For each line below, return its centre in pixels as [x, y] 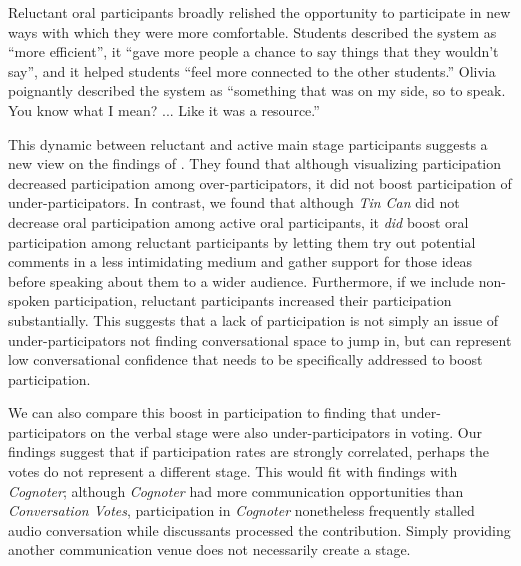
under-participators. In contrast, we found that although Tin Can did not [234, 202]
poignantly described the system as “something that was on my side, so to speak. [257, 90]
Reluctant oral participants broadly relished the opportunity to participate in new [259, 12]
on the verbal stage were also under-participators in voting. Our [286, 431]
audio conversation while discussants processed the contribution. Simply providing [259, 529]
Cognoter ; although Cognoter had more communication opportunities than [236, 490]
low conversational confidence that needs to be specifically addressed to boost [245, 359]
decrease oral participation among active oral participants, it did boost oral [238, 221]
